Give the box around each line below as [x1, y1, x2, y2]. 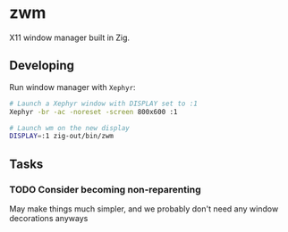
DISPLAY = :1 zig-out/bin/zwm [9, 132, 114, 141]
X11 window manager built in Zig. [9, 32, 131, 43]
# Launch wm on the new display [9, 123, 130, 132]
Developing [9, 58, 74, 73]
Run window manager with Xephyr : [9, 81, 136, 92]
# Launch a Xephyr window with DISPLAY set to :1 [9, 99, 199, 108]
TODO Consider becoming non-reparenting [9, 183, 201, 195]
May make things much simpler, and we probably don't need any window [9, 203, 279, 214]
